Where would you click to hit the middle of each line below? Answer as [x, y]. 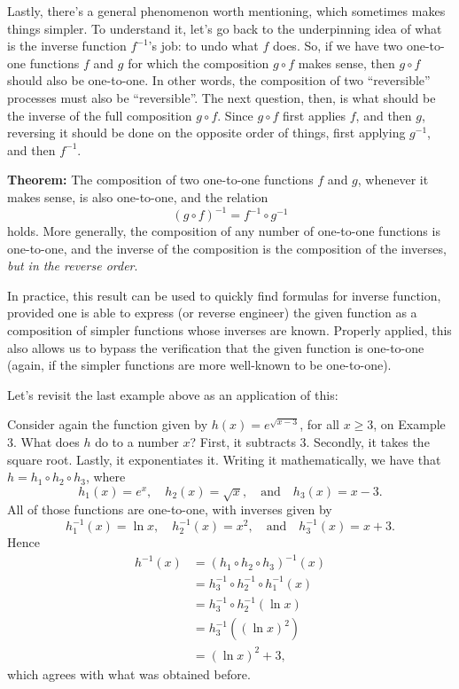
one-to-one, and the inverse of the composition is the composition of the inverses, [227, 248]
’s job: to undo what [203, 46]
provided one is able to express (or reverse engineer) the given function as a [212, 313]
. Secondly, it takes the [368, 441]
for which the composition [198, 63]
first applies [315, 115]
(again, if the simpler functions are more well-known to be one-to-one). [199, 365]
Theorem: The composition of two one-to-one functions [160, 180]
